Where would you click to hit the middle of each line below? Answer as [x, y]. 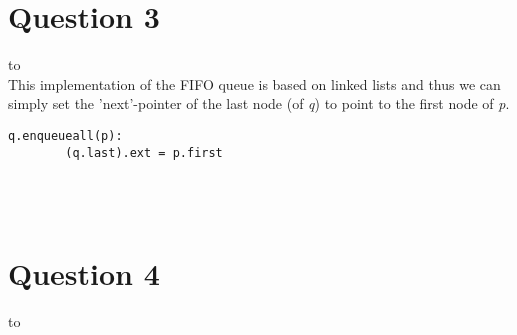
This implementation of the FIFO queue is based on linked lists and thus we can [254, 83]
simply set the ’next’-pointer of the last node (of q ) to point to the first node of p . [259, 103]
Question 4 [84, 272]
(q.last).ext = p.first [144, 152]
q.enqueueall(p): [65, 135]
